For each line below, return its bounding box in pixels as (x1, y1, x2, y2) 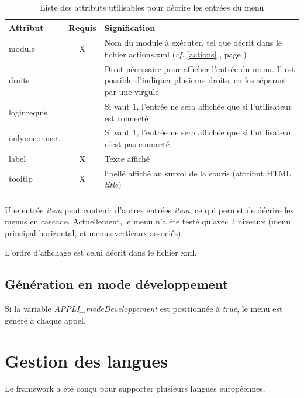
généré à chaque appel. (5, 314, 86, 326)
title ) (104, 178, 122, 191)
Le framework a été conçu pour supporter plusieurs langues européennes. (5, 382, 265, 394)
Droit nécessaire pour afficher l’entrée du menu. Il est (104, 62, 295, 74)
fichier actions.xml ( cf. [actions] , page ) (104, 48, 247, 60)
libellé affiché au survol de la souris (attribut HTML (104, 166, 292, 179)
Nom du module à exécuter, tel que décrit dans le (104, 36, 282, 49)
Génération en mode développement (5, 275, 229, 293)
